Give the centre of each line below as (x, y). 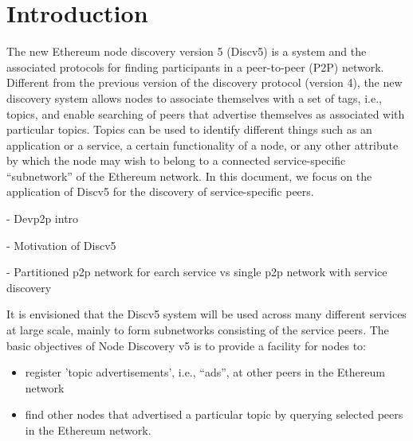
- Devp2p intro (43, 219)
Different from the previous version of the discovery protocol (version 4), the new (205, 82)
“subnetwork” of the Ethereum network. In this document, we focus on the (189, 176)
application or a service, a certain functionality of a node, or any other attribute (203, 144)
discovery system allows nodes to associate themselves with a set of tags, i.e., (194, 98)
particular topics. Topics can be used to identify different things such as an (189, 129)
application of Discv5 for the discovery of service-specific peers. (160, 191)
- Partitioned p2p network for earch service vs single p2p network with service (197, 272)
